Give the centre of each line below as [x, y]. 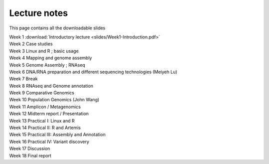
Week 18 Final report [30, 156]
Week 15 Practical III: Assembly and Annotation [57, 135]
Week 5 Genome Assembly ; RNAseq [47, 65]
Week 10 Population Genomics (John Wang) [54, 100]
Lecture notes [39, 13]
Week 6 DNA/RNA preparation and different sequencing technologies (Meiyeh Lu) [93, 72]
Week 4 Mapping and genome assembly [51, 58]
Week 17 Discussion [30, 149]
